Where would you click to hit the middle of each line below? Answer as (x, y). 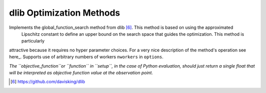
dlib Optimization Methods (65, 13)
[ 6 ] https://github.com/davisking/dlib (48, 82)
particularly (33, 41)
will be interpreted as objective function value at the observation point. (81, 72)
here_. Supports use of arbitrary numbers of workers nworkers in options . (86, 57)
